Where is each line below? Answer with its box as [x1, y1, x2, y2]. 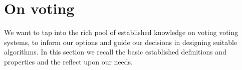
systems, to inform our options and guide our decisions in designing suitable [4, 36, 237, 47]
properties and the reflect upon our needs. [4, 56, 133, 66]
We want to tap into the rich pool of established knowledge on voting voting [4, 27, 238, 37]
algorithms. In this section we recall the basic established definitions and [4, 46, 226, 57]
